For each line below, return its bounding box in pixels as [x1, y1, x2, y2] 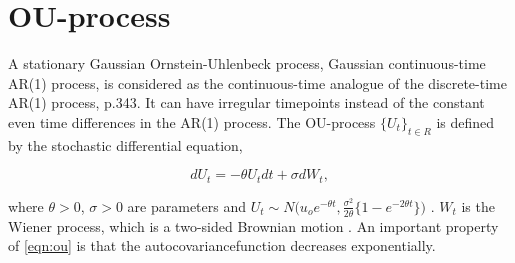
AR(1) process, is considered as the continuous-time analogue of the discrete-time [8, 72, 507, 93]
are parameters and [127, 195, 247, 216]
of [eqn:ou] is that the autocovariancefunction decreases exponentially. [8, 235, 436, 256]
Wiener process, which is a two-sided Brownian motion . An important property [8, 215, 499, 236]
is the [461, 195, 495, 216]
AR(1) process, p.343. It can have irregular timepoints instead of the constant [8, 92, 485, 113]
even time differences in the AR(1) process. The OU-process [8, 111, 376, 132]
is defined [436, 111, 495, 132]
